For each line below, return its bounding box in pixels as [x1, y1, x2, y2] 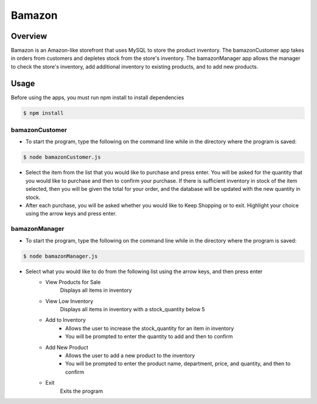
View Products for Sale [45, 278, 101, 285]
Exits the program [60, 388, 103, 395]
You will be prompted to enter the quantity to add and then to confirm [65, 333, 233, 340]
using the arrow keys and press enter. [25, 210, 117, 217]
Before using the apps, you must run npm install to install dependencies [11, 94, 184, 101]
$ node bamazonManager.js [23, 253, 98, 260]
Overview [11, 31, 48, 41]
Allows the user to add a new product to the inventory [65, 352, 195, 359]
